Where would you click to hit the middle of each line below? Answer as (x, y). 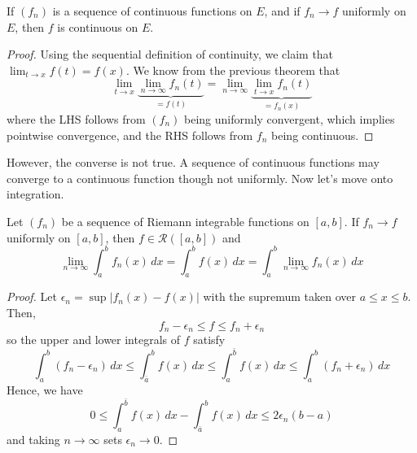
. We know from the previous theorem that (233, 70)
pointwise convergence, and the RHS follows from (130, 135)
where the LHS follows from (76, 119)
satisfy (209, 340)
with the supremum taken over (280, 296)
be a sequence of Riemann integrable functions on (185, 221)
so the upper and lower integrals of (93, 340)
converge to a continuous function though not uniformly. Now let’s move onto (200, 178)
